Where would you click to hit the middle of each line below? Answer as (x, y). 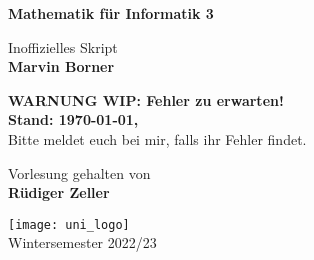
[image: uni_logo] (69, 224)
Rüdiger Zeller (59, 192)
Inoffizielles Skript (63, 46)
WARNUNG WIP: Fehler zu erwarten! (146, 99)
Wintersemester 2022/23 (82, 242)
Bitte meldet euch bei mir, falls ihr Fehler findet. (157, 138)
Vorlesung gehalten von (79, 172)
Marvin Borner (61, 66)
